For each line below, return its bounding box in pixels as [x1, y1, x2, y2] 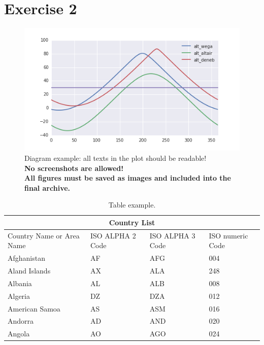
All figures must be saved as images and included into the [24, 172, 231, 183]
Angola [8, 328, 30, 339]
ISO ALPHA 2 [90, 230, 136, 240]
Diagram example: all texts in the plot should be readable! [24, 153, 207, 163]
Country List [109, 217, 155, 227]
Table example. [108, 199, 156, 210]
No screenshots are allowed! [24, 162, 124, 173]
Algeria [8, 290, 30, 301]
